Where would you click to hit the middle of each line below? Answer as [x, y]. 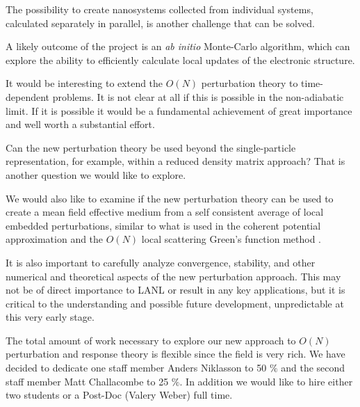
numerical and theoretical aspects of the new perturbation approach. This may [173, 276]
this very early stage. [50, 317]
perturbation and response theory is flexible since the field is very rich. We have [175, 354]
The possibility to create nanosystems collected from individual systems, [159, 9]
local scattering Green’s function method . [231, 239]
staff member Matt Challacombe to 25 [87, 381]
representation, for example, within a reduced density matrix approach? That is [175, 161]
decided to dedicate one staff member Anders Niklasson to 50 [136, 368]
